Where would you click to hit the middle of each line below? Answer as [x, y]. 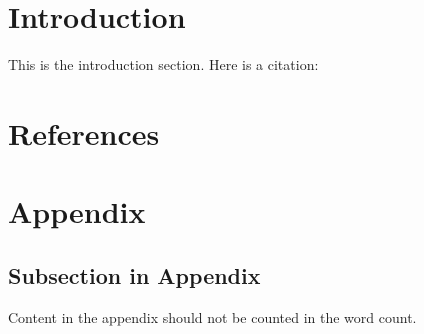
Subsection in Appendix [134, 274]
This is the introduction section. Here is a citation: [163, 64]
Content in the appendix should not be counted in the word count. [212, 316]
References [84, 132]
